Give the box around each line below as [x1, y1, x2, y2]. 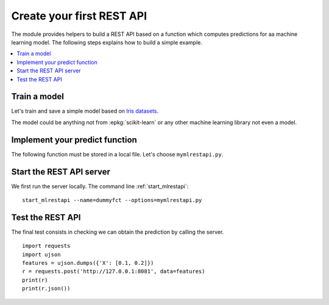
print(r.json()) [22, 285, 71, 292]
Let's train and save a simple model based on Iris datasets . [11, 107, 159, 115]
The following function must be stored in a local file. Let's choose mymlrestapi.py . [11, 150, 224, 158]
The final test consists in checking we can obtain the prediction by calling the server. [11, 228, 224, 236]
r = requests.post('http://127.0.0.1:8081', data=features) [22, 268, 205, 275]
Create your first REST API [11, 9, 147, 23]
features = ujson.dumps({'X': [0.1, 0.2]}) [22, 259, 154, 267]
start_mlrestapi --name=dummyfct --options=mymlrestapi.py [22, 197, 202, 203]
